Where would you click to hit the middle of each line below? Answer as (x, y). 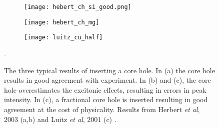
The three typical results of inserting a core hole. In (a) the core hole (109, 70)
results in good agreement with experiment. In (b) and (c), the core (107, 80)
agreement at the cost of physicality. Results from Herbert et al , (102, 109)
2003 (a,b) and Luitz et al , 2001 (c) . (60, 119)
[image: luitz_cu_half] (63, 38)
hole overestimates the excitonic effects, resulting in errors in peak (105, 89)
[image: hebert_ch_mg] (62, 22)
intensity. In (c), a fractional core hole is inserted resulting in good (106, 99)
